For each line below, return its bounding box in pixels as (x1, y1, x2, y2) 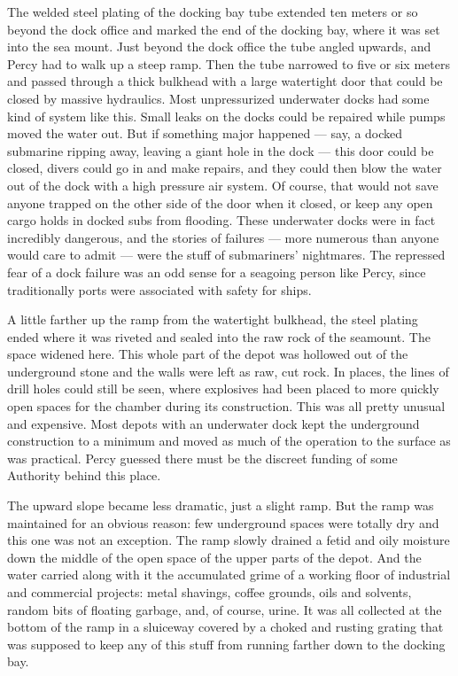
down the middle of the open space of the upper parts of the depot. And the (7, 548, 422, 566)
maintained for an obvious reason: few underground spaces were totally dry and (7, 513, 439, 532)
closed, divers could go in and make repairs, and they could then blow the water (7, 159, 442, 177)
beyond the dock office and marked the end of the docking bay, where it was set (7, 19, 440, 38)
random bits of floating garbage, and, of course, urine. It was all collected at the (7, 600, 442, 618)
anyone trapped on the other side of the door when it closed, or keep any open (7, 193, 433, 212)
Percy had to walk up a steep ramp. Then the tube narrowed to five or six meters (7, 54, 450, 73)
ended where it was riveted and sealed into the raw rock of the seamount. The (7, 327, 431, 346)
